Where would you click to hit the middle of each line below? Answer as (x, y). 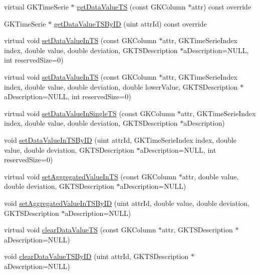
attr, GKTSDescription (197, 230)
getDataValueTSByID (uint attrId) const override (130, 23)
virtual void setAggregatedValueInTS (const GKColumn (90, 176)
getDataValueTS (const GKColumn (131, 7)
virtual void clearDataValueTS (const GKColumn (80, 230)
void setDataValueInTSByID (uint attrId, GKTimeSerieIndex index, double (120, 140)
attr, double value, (210, 176)
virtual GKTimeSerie (36, 7)
